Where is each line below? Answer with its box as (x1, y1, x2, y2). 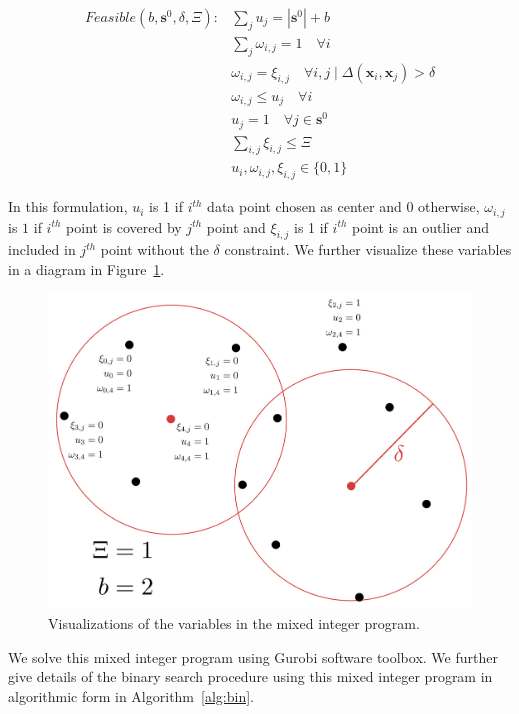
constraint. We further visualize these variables (224, 239, 512, 260)
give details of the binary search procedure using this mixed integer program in (8, 666, 493, 687)
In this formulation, (8, 196, 128, 217)
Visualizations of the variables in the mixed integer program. (48, 613, 420, 634)
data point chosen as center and (207, 196, 402, 217)
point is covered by (66, 216, 182, 237)
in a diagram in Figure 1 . (8, 259, 165, 280)
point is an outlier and (352, 216, 490, 237)
